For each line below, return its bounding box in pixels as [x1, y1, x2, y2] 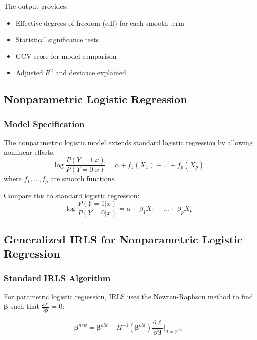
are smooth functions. [50, 173, 116, 184]
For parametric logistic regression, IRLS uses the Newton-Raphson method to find [4, 291, 253, 301]
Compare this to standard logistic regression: [4, 190, 140, 200]
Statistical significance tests [15, 34, 99, 45]
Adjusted [15, 67, 43, 78]
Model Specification [4, 117, 85, 130]
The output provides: [4, 1, 68, 11]
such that [10, 301, 39, 311]
